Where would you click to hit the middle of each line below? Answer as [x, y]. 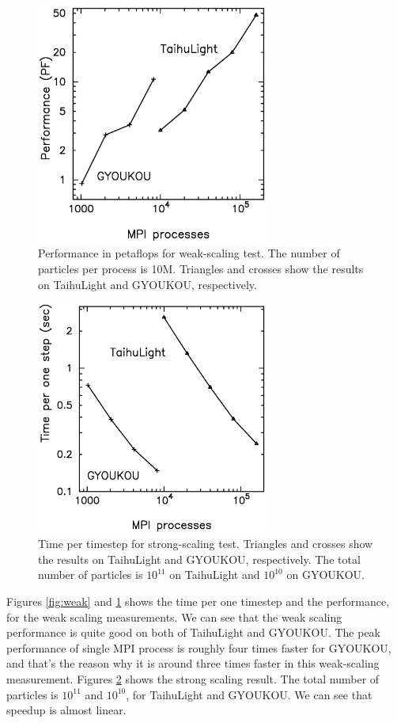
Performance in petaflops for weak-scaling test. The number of [189, 253]
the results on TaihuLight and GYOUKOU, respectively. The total [199, 559]
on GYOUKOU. [325, 575]
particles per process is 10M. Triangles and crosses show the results [201, 269]
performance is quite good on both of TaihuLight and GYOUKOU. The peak [194, 632]
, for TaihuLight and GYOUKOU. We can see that [249, 694]
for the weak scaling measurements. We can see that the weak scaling [174, 616]
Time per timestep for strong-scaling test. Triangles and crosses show [206, 544]
